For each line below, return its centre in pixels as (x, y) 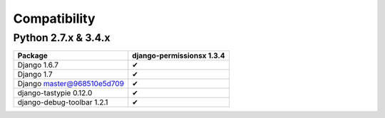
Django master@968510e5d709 (71, 84)
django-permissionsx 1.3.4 (179, 55)
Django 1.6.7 (38, 65)
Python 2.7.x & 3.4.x (62, 38)
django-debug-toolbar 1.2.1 (63, 102)
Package (32, 55)
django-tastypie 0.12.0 (55, 93)
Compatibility (54, 18)
